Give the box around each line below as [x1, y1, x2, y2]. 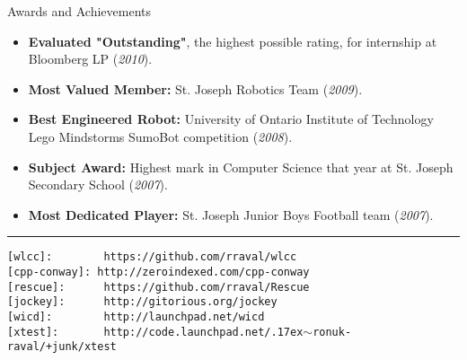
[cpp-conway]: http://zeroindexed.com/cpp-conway [7, 266, 310, 278]
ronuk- [313, 325, 352, 338]
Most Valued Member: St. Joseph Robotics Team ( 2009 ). [28, 79, 363, 98]
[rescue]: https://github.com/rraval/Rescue [7, 280, 310, 294]
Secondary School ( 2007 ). [28, 175, 168, 194]
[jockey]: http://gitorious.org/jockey [7, 295, 278, 309]
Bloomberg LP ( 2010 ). [28, 49, 153, 68]
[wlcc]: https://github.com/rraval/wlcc [7, 250, 297, 264]
